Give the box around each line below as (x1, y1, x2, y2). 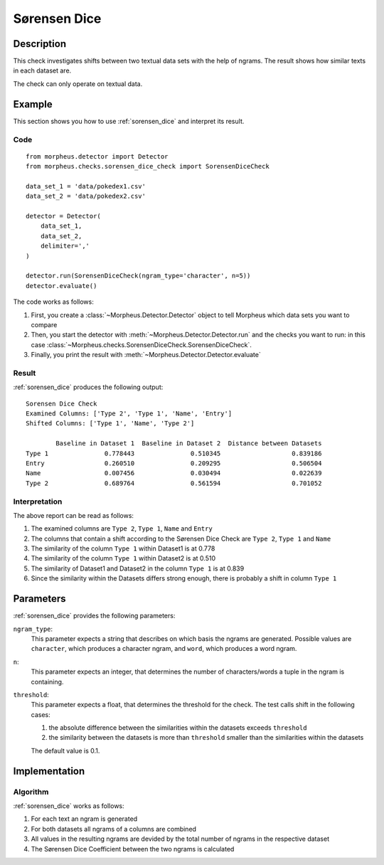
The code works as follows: (13, 297, 94, 306)
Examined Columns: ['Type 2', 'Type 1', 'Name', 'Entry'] (26, 410, 233, 418)
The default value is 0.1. (31, 746, 100, 755)
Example (13, 98, 53, 110)
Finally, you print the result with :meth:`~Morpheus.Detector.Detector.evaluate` (31, 351, 261, 359)
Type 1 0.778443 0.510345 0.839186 (26, 449, 322, 457)
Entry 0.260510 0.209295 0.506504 (26, 460, 322, 467)
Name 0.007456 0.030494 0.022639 (26, 469, 322, 477)
